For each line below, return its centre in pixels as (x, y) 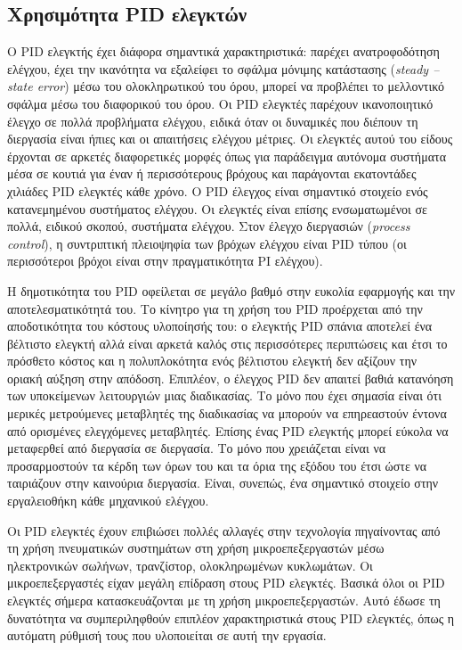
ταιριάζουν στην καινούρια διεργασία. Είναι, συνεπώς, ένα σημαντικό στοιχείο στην (223, 483)
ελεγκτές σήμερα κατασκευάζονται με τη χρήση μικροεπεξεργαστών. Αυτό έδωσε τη (224, 601)
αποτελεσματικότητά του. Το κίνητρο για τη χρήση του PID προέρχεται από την (215, 308)
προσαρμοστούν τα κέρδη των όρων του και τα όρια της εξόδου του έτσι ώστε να (217, 465)
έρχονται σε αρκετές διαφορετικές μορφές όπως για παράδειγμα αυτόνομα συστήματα (227, 156)
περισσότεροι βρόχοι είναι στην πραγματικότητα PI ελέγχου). (165, 261)
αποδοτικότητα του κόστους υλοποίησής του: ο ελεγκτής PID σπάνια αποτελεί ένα (220, 326)
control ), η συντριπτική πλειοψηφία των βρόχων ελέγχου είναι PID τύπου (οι (207, 243)
